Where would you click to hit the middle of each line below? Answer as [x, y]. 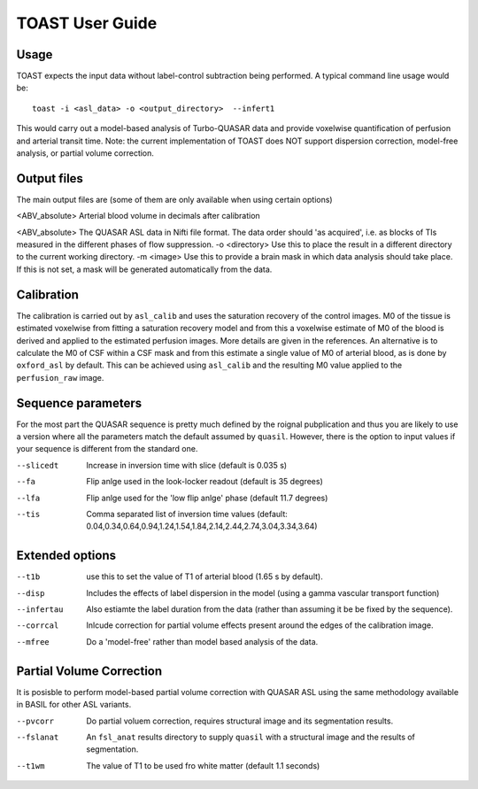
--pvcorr [35, 721]
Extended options [66, 556]
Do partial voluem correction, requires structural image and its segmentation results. [240, 721]
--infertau [40, 610]
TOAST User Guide [87, 23]
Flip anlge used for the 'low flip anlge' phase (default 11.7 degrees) [207, 498]
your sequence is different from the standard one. [107, 449]
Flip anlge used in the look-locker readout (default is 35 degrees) [204, 482]
